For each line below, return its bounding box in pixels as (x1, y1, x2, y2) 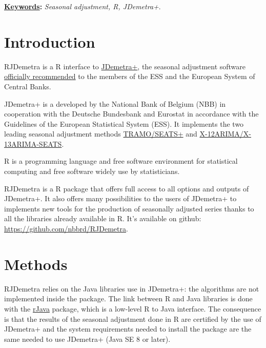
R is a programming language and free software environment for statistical (4, 156, 238, 166)
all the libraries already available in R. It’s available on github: (4, 213, 201, 224)
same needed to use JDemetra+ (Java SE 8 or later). (4, 333, 171, 344)
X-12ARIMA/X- (199, 128, 252, 139)
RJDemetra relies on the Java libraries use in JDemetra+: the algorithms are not (4, 283, 259, 294)
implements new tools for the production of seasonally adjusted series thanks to (4, 203, 254, 214)
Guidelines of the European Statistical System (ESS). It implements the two (4, 118, 244, 129)
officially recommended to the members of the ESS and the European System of (4, 71, 255, 82)
